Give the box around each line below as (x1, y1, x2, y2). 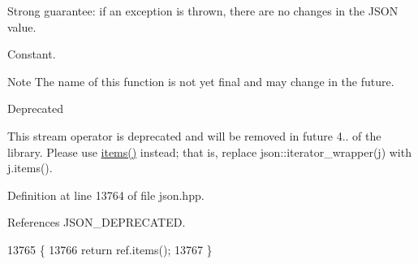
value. (7, 18, 37, 35)
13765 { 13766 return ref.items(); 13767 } (7, 240, 213, 258)
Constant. (7, 45, 56, 63)
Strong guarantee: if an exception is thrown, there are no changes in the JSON (7, 2, 399, 19)
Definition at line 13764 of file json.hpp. (7, 186, 205, 203)
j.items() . (7, 159, 53, 176)
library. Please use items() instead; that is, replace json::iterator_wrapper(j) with (7, 143, 412, 160)
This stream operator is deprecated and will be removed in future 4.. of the (7, 127, 381, 144)
